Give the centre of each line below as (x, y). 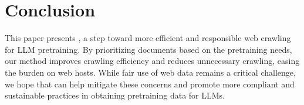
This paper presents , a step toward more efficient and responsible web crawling (148, 38)
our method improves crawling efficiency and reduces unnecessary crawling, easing (152, 61)
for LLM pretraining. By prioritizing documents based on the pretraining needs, (148, 49)
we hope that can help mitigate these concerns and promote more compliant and (150, 84)
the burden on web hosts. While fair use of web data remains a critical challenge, (150, 72)
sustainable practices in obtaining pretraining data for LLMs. (115, 95)
